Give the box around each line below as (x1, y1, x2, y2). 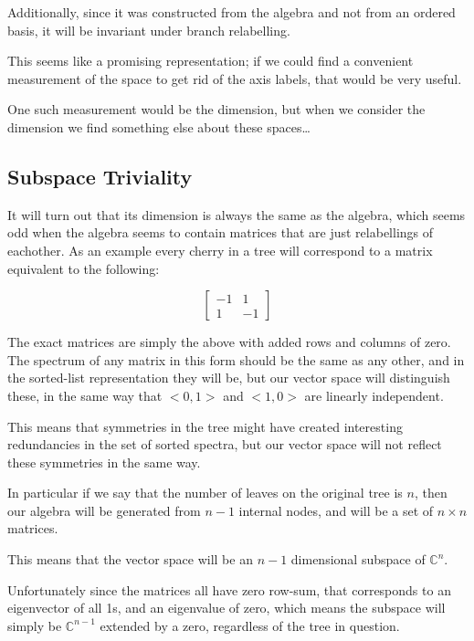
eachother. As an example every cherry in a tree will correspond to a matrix (7, 240, 433, 259)
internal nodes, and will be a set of (238, 500, 434, 520)
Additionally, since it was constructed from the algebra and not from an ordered (7, 3, 456, 21)
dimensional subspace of (290, 550, 426, 569)
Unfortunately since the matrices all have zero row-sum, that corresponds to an (7, 580, 451, 599)
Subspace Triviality (7, 162, 193, 190)
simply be (7, 615, 62, 635)
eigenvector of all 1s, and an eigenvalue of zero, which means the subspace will (7, 598, 446, 617)
